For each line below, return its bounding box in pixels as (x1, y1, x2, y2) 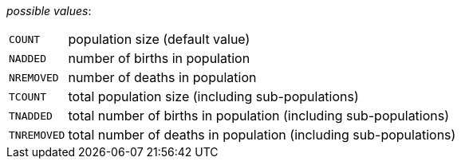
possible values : (6, 4, 92, 18)
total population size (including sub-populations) (68, 88, 359, 104)
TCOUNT (9, 90, 46, 103)
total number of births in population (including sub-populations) (68, 108, 450, 124)
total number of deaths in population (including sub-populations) (68, 127, 456, 143)
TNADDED (9, 109, 53, 122)
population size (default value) (68, 31, 250, 47)
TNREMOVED (9, 128, 65, 141)
